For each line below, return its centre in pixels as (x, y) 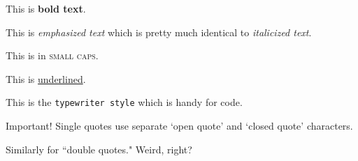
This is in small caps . (52, 55)
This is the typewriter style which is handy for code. (124, 102)
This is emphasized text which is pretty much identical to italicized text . (159, 32)
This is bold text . (46, 8)
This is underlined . (46, 78)
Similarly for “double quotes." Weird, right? (99, 149)
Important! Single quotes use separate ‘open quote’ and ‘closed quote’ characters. (179, 126)
